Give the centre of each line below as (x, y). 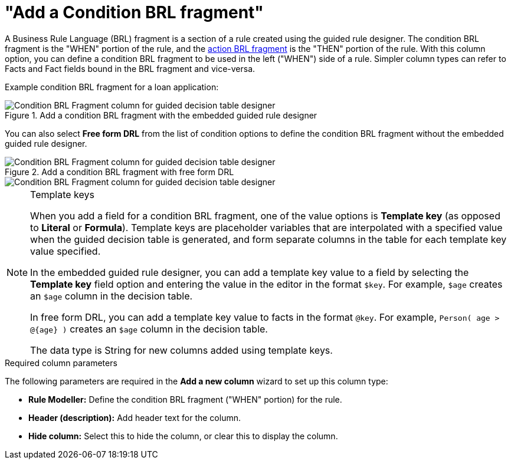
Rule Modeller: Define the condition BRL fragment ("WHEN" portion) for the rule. (185, 399)
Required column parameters (61, 363)
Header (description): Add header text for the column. (135, 417)
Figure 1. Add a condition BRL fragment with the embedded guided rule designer (161, 115)
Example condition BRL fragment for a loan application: (112, 87)
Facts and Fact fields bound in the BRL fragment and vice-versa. (130, 68)
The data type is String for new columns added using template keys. (181, 350)
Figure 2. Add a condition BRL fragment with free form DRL (119, 172)
